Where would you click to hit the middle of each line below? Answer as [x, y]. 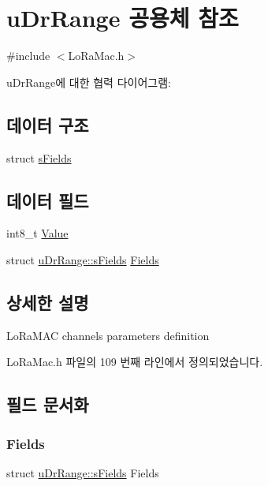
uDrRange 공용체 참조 [123, 18]
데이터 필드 [48, 200]
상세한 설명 [48, 302]
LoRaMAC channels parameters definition [108, 335]
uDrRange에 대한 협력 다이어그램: [89, 82]
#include [28, 56]
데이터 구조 [48, 124]
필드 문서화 [48, 404]
